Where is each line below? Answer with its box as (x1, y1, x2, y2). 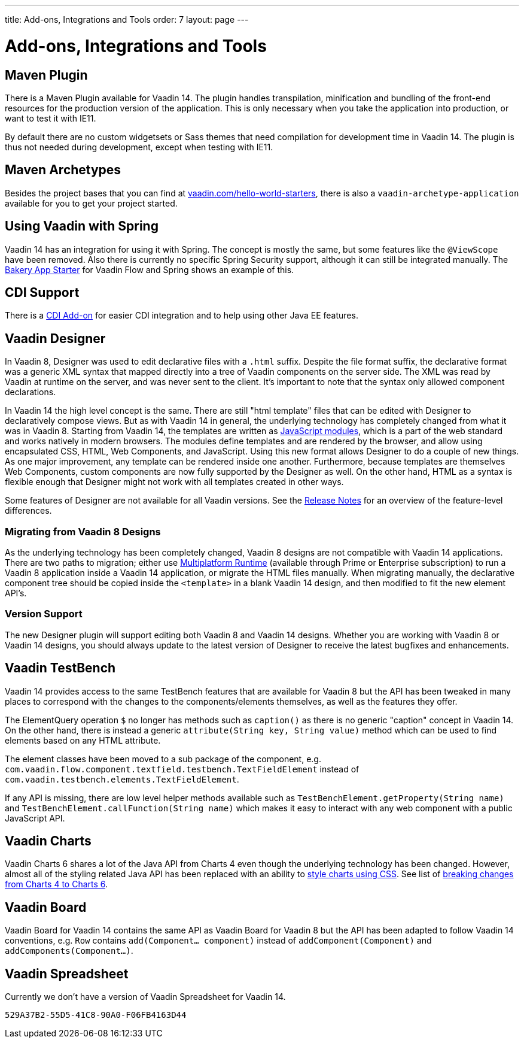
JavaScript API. (5, 812, 65, 823)
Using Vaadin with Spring (5, 219, 159, 234)
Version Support (5, 608, 83, 620)
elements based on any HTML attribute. (5, 735, 161, 745)
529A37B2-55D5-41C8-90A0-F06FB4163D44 (5, 1010, 187, 1020)
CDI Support (5, 285, 80, 301)
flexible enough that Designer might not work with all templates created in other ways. (5, 477, 344, 487)
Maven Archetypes (5, 162, 121, 178)
